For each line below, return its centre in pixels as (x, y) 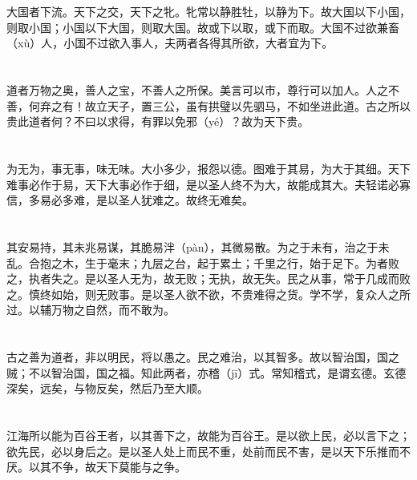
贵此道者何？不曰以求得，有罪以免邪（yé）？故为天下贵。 (158, 121)
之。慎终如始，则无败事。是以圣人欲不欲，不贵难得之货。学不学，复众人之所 (208, 294)
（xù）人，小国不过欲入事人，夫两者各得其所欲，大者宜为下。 (170, 43)
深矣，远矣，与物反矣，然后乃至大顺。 (107, 388)
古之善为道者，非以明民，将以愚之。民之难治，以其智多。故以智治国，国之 (203, 357)
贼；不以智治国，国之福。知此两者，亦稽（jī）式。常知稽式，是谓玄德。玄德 (206, 372)
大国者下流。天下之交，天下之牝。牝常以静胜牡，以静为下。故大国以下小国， (208, 12)
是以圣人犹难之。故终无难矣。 (174, 200)
